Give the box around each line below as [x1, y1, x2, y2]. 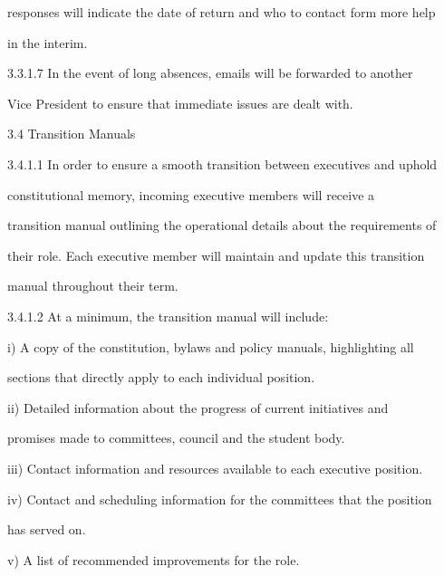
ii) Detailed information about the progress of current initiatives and [7, 398, 389, 417]
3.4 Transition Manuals [7, 124, 136, 143]
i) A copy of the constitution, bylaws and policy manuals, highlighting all [7, 337, 414, 356]
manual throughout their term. [7, 276, 179, 295]
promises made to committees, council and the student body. [7, 428, 345, 447]
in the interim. [7, 33, 88, 52]
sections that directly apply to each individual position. [7, 368, 315, 387]
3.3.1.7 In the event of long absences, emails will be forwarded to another [7, 63, 413, 82]
